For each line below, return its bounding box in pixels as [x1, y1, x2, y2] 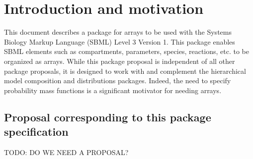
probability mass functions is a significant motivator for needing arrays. [4, 85, 222, 95]
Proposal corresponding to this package [4, 109, 211, 124]
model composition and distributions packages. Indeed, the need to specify [4, 75, 231, 86]
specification [4, 124, 69, 139]
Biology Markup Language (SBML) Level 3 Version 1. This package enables [4, 36, 235, 47]
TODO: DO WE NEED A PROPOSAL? [4, 147, 129, 157]
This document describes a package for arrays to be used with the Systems [4, 27, 232, 37]
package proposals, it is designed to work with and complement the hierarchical [4, 65, 246, 76]
